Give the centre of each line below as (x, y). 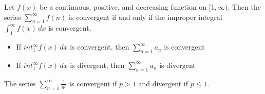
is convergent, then (100, 47)
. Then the (244, 7)
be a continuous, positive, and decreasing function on (123, 7)
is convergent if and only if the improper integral (146, 17)
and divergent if (163, 83)
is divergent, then (97, 65)
